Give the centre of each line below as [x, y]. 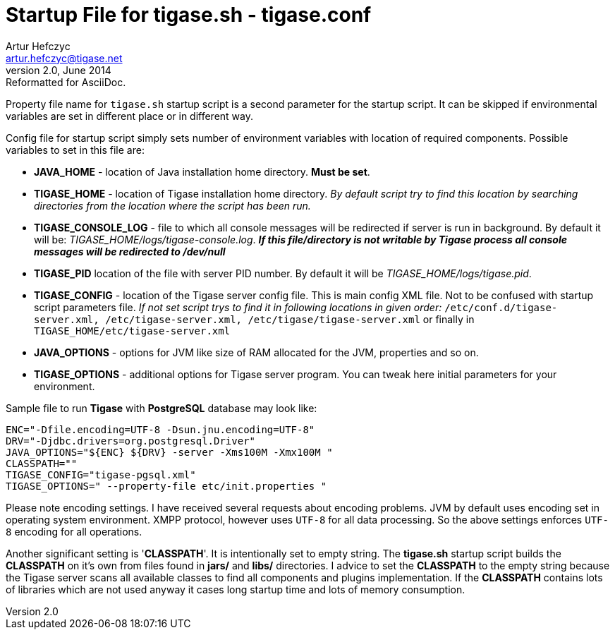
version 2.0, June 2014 [59, 70]
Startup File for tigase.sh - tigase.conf [189, 15]
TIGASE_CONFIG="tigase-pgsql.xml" [101, 474]
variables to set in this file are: [75, 150]
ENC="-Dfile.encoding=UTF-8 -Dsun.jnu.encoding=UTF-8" [160, 429]
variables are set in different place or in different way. [130, 116]
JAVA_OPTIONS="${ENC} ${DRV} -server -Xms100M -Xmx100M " [169, 452]
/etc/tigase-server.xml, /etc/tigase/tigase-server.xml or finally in [290, 319]
